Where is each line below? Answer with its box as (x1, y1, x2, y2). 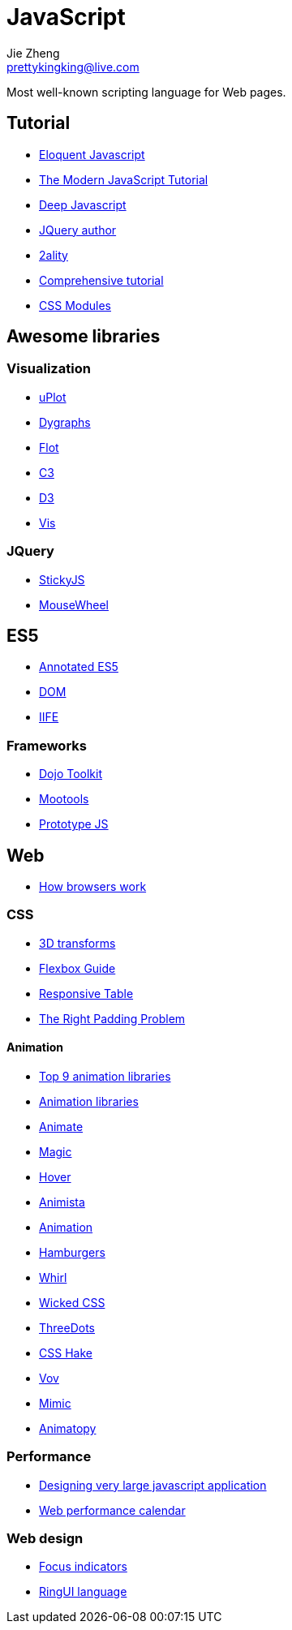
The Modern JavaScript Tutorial (39, 172, 208, 187)
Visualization (6, 360, 91, 377)
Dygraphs (39, 415, 91, 429)
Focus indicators (39, 1559, 127, 1574)
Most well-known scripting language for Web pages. (6, 84, 286, 99)
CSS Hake (39, 1345, 92, 1360)
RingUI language (39, 1585, 127, 1599)
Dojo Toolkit (39, 767, 102, 781)
